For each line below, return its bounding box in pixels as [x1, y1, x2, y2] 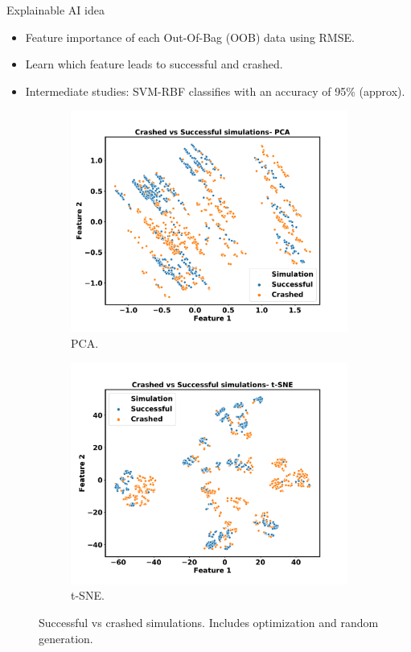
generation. [39, 629, 93, 646]
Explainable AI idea [6, 2, 105, 18]
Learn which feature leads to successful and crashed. [25, 56, 283, 72]
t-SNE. [71, 587, 105, 604]
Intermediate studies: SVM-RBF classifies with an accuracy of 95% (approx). [25, 82, 405, 99]
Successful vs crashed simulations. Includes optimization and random [39, 614, 379, 630]
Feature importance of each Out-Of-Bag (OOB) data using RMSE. [25, 28, 355, 45]
